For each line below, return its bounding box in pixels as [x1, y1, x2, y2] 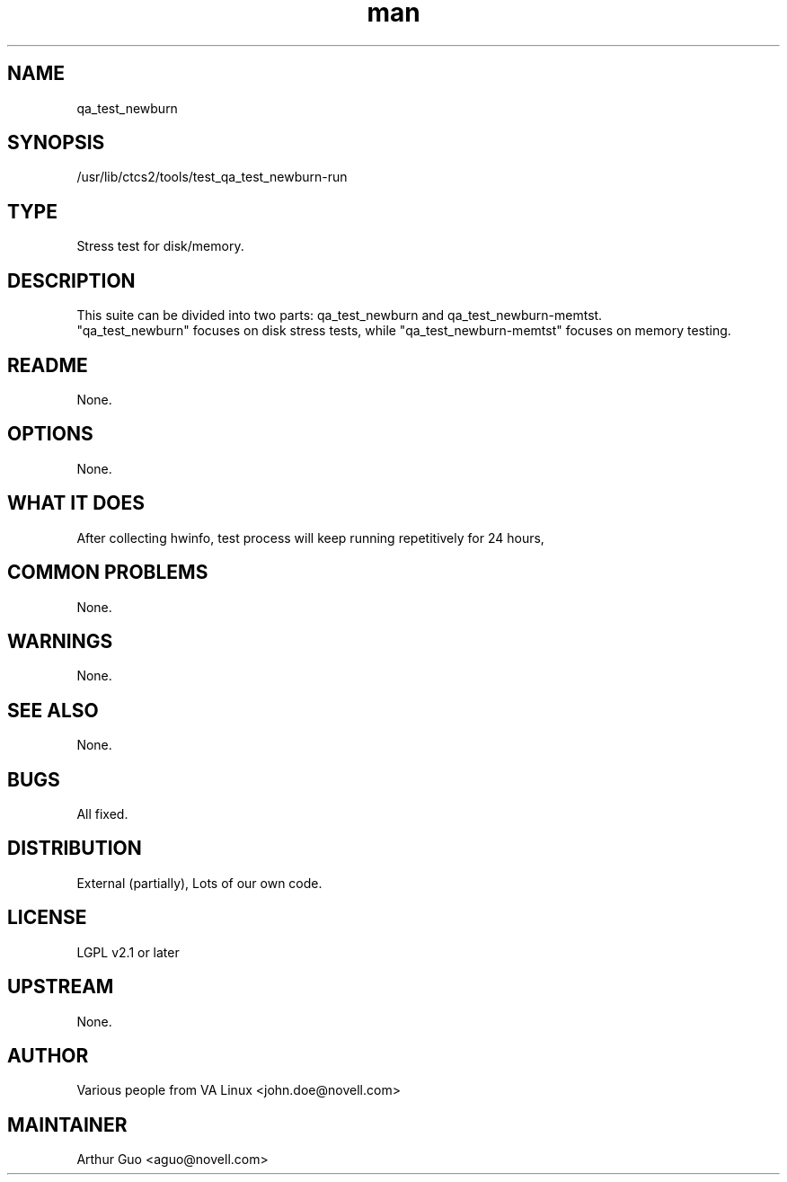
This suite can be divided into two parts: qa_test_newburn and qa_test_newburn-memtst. [76, 307, 603, 324]
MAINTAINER [7, 1113, 128, 1136]
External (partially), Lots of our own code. [76, 875, 323, 891]
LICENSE [7, 906, 87, 929]
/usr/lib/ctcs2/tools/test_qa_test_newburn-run [76, 169, 348, 185]
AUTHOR [7, 1044, 89, 1067]
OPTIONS [7, 422, 93, 446]
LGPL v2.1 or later [76, 944, 180, 960]
